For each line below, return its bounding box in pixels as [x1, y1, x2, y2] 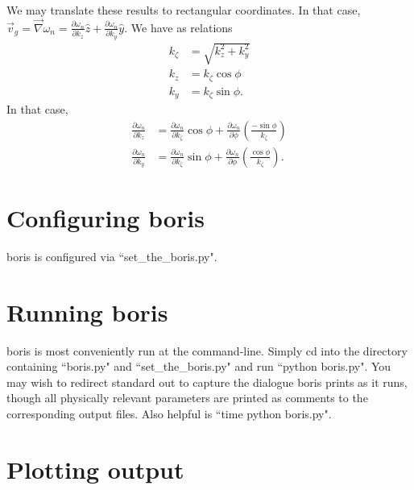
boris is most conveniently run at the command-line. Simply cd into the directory [6, 342, 408, 359]
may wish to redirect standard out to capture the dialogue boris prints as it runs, [6, 373, 408, 390]
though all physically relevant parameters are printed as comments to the [6, 389, 368, 406]
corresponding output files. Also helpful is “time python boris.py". [6, 405, 332, 421]
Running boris [6, 295, 168, 328]
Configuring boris [6, 201, 205, 234]
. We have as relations [124, 19, 233, 35]
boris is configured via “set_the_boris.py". [6, 247, 217, 264]
